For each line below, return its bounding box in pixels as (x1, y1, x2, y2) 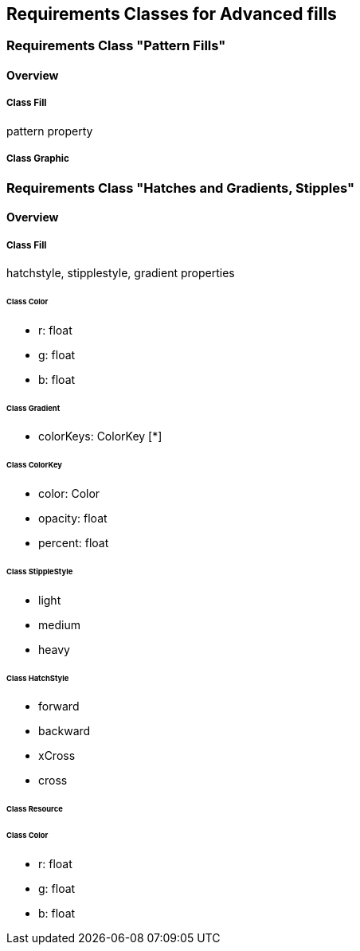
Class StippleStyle (6, 566, 73, 576)
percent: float (38, 536, 109, 550)
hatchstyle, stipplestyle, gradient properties (6, 265, 235, 280)
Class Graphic (6, 153, 69, 165)
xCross (38, 749, 76, 763)
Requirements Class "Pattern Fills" (6, 37, 226, 54)
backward (38, 724, 91, 738)
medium (38, 617, 80, 632)
